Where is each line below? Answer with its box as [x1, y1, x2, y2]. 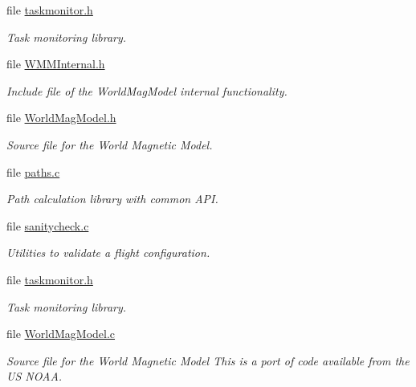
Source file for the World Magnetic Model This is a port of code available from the [6, 352, 410, 369]
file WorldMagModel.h [6, 109, 116, 126]
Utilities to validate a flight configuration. [6, 244, 210, 261]
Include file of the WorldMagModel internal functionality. [6, 82, 288, 99]
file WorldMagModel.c [6, 325, 116, 342]
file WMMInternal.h [6, 55, 105, 72]
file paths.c [6, 163, 60, 180]
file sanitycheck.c [6, 217, 89, 234]
